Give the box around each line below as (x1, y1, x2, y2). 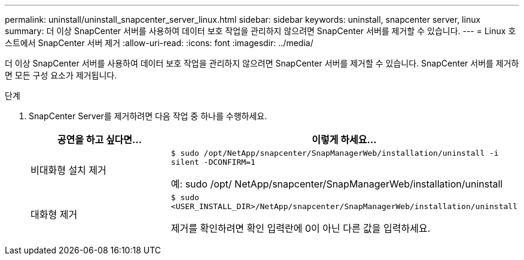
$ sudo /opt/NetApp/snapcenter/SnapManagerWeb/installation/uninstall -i (170, 149, 499, 158)
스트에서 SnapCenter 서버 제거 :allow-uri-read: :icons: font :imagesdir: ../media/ (5, 38, 313, 48)
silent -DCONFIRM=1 (170, 158, 255, 167)
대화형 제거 (31, 208, 78, 220)
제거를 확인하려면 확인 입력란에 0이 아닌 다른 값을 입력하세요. (170, 222, 431, 234)
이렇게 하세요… (312, 134, 377, 146)
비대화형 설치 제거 (31, 164, 106, 176)
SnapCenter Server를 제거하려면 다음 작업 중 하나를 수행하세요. (29, 111, 267, 121)
